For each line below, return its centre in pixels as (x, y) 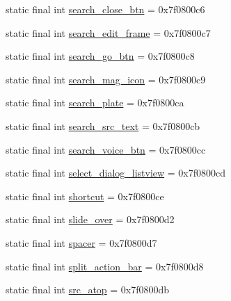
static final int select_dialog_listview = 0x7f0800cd (116, 173)
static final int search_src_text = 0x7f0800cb (103, 125)
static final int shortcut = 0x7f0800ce (85, 196)
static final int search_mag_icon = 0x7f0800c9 (106, 79)
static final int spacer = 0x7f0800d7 (81, 242)
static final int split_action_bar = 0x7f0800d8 (105, 266)
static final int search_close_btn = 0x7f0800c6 (105, 9)
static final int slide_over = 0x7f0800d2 (90, 219)
